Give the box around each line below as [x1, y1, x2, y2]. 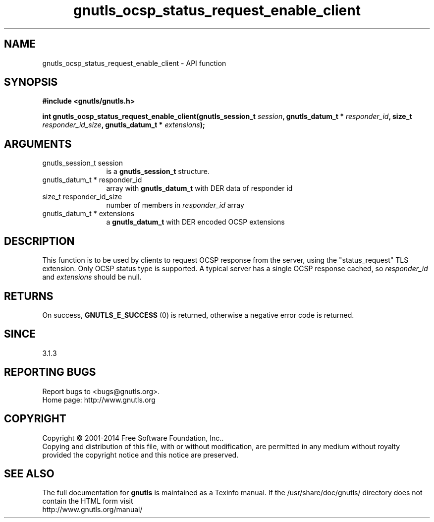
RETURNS [4, 290, 54, 302]
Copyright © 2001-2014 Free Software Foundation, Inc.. [42, 433, 224, 442]
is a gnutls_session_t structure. [106, 167, 210, 176]
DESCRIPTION [4, 234, 75, 247]
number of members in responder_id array [106, 201, 244, 210]
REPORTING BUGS [4, 366, 96, 379]
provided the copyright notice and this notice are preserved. [42, 450, 239, 459]
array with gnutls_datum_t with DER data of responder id [106, 184, 293, 193]
